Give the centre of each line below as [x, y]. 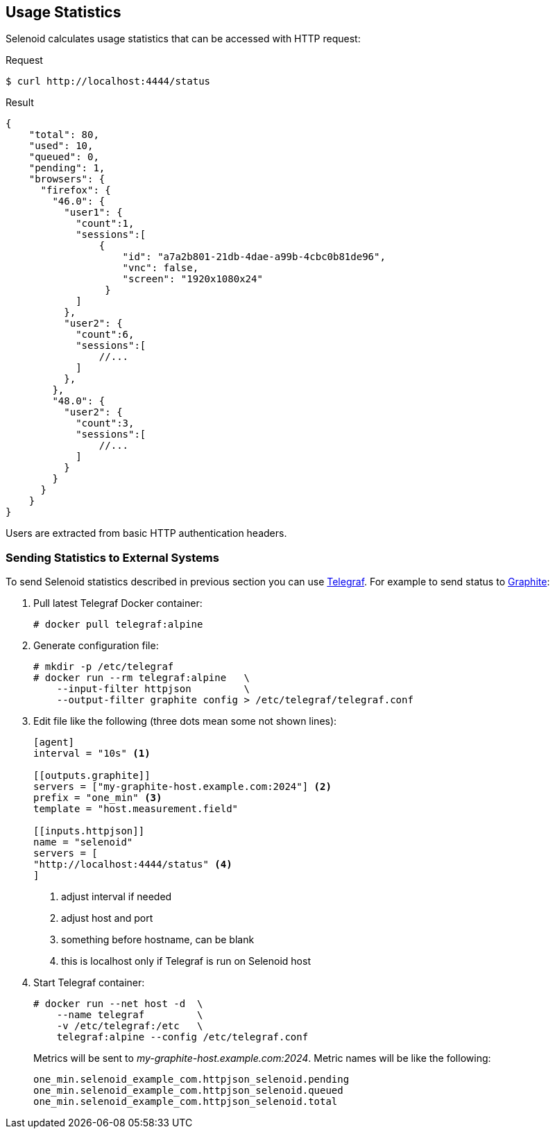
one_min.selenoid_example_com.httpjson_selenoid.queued [188, 1091]
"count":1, [105, 224]
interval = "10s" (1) [92, 754]
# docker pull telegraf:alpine [118, 625]
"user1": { [93, 213]
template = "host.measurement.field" [136, 809]
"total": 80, [64, 135]
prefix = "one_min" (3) [98, 798]
